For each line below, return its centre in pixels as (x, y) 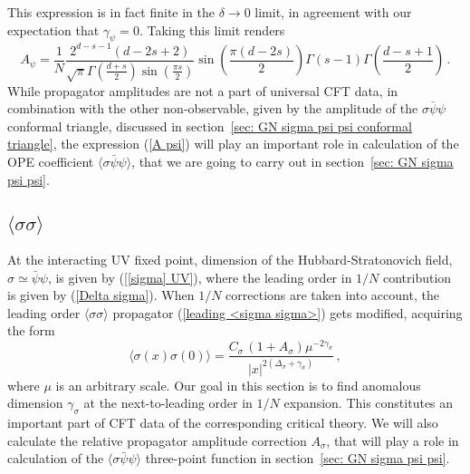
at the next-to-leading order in (168, 403)
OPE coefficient (51, 161)
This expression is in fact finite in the (111, 12)
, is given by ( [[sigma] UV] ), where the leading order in (200, 277)
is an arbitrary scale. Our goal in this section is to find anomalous (238, 385)
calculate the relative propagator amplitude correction (157, 440)
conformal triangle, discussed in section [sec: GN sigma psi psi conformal (210, 126)
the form (31, 330)
